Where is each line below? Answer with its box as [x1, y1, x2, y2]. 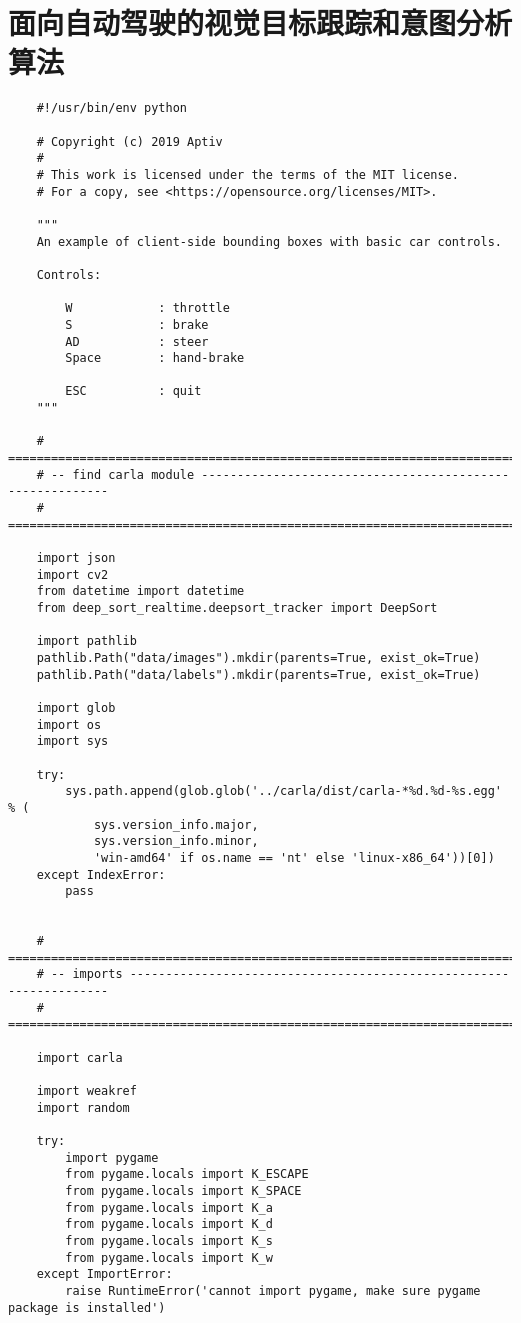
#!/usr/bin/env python [36, 101, 187, 116]
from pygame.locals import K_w [65, 1250, 273, 1265]
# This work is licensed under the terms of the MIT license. [36, 167, 460, 182]
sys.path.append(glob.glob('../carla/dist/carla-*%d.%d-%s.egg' [65, 784, 502, 799]
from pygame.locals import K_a [65, 1200, 273, 1215]
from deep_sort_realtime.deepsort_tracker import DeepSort [36, 601, 438, 615]
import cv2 [36, 567, 109, 582]
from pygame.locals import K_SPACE [65, 1183, 302, 1198]
